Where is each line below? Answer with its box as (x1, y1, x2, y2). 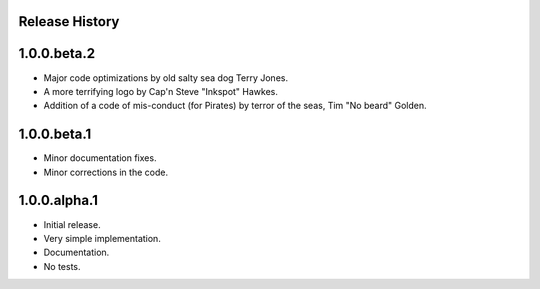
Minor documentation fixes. (43, 152, 157, 164)
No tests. (43, 260, 81, 272)
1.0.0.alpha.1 (18, 192, 99, 209)
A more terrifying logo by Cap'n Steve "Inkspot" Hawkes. (43, 85, 279, 97)
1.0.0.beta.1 (18, 126, 92, 143)
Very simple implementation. (43, 232, 162, 244)
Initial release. (43, 218, 101, 230)
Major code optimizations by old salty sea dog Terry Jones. (43, 71, 289, 84)
